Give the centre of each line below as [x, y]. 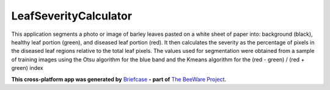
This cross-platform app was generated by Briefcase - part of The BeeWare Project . [119, 79]
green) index [27, 68]
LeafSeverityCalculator [72, 16]
